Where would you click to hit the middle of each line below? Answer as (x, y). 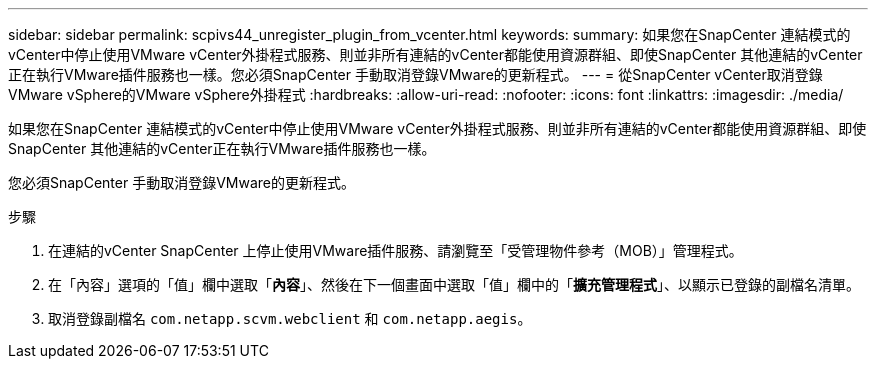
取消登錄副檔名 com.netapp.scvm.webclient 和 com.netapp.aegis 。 (290, 318)
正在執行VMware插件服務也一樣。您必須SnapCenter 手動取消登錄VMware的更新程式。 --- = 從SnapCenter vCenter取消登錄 (415, 74)
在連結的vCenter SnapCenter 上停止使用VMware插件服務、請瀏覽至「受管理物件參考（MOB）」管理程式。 (395, 250)
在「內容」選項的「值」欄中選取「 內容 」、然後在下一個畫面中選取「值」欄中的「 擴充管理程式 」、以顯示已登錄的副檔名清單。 (454, 284)
